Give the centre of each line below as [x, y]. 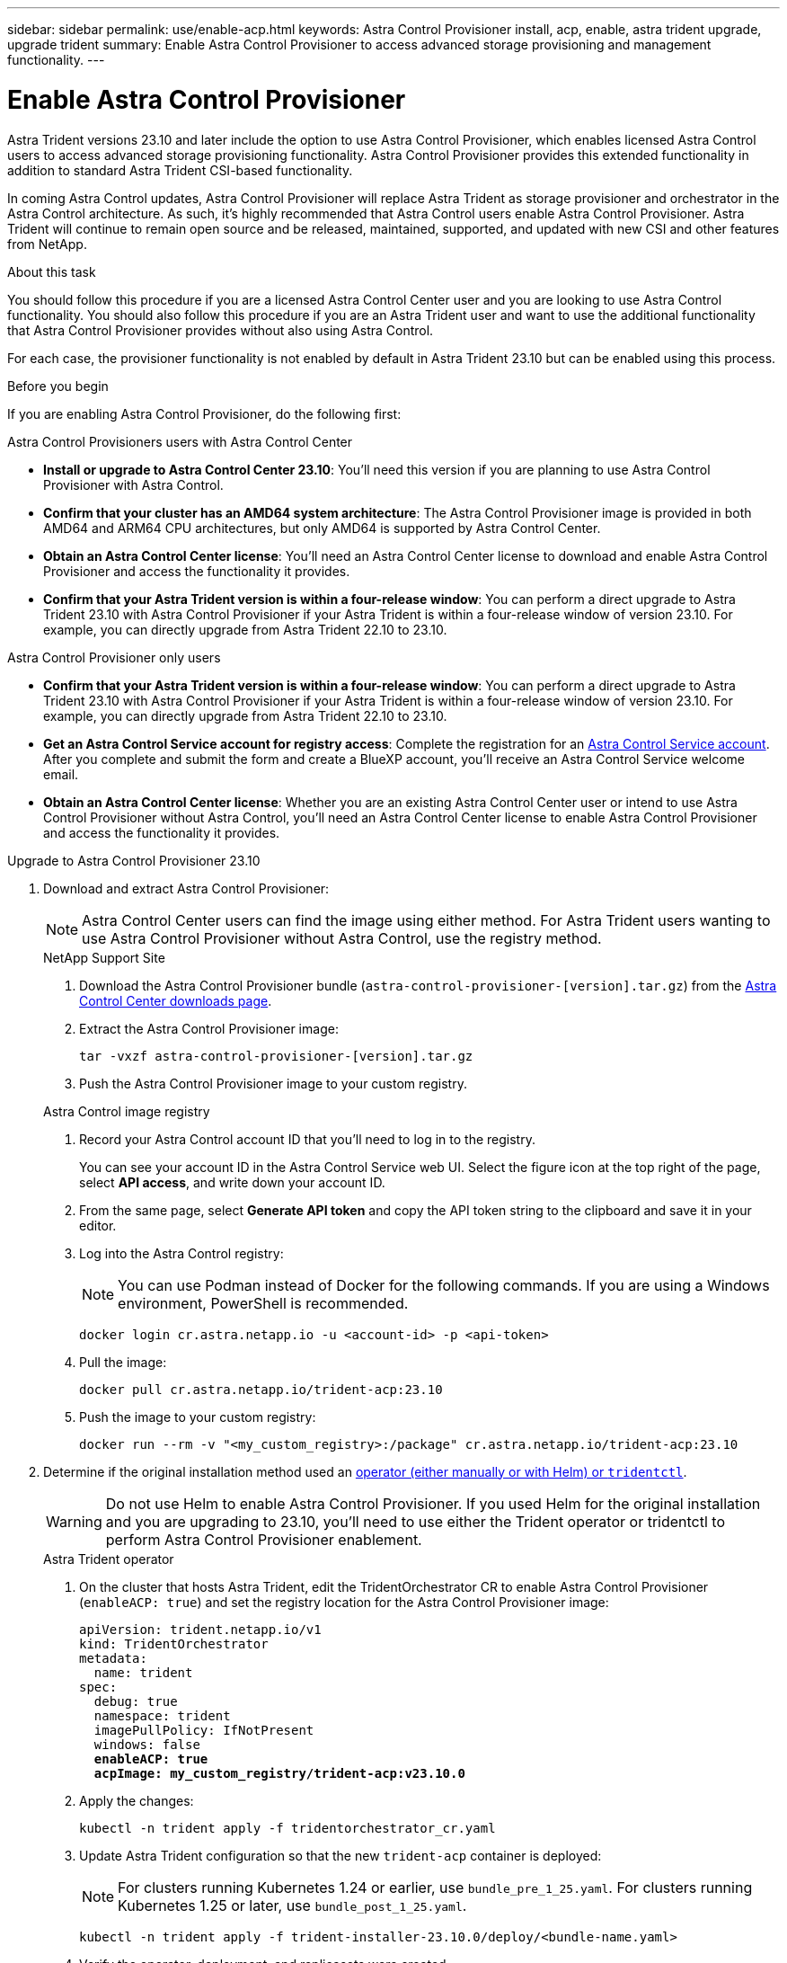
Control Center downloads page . [176, 1000]
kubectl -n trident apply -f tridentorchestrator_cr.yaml [287, 1828]
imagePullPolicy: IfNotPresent [204, 1730]
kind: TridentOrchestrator [174, 1643]
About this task [52, 271]
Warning [74, 1521]
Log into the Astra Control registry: [181, 1253]
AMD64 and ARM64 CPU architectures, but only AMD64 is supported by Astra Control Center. [322, 528]
